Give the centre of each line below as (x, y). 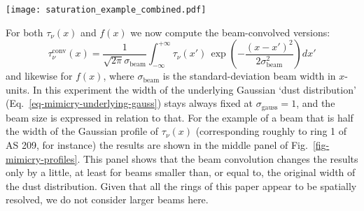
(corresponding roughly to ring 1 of (271, 131)
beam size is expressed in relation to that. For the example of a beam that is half (180, 117)
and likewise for (39, 76)
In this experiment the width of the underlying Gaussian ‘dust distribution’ (194, 89)
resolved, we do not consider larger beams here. (107, 199)
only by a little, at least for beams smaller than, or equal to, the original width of (181, 172)
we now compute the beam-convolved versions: (230, 32)
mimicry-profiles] (42, 158)
